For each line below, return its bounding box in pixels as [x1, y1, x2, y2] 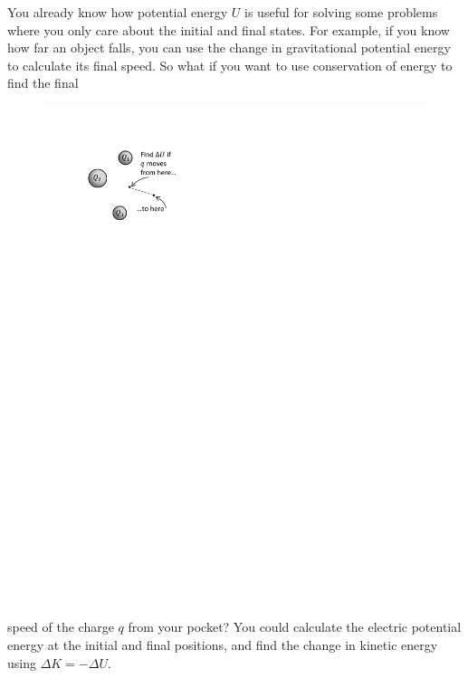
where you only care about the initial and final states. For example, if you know [7, 20, 450, 39]
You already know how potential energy [7, 3, 228, 21]
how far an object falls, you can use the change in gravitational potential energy [7, 38, 451, 57]
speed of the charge [7, 617, 114, 636]
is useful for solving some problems [244, 3, 438, 21]
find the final [7, 73, 79, 92]
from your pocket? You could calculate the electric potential [128, 617, 462, 636]
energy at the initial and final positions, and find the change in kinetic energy [7, 635, 438, 654]
